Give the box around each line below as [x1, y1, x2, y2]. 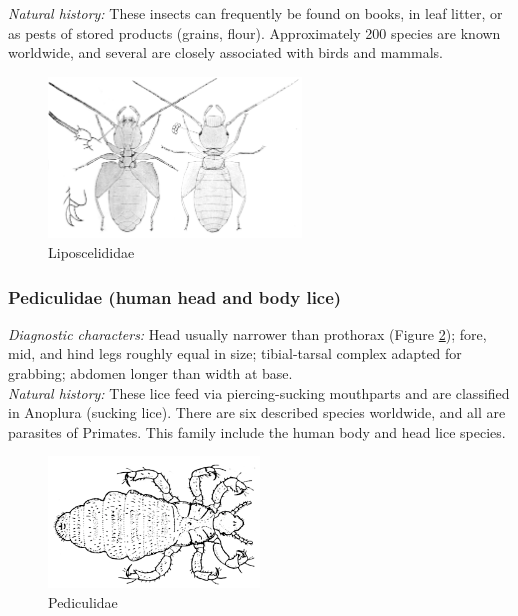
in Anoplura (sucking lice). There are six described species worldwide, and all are [8, 402, 506, 423]
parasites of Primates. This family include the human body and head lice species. [8, 421, 506, 442]
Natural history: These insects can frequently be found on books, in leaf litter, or [8, 3, 503, 23]
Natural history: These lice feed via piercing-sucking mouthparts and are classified [8, 382, 510, 403]
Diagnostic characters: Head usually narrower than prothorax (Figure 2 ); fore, [8, 323, 487, 344]
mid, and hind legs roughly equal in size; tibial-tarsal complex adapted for [8, 343, 462, 364]
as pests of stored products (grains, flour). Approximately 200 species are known [8, 22, 501, 43]
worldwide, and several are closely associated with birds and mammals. [8, 42, 443, 63]
